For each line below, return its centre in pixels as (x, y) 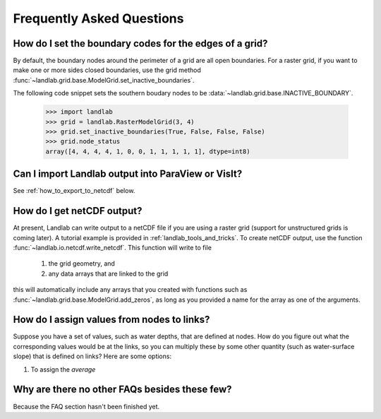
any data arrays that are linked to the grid (108, 273)
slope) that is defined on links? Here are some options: (92, 356)
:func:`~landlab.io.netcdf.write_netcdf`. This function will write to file (112, 247)
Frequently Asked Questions (98, 18)
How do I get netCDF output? (78, 211)
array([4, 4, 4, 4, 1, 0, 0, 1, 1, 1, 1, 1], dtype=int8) (148, 151)
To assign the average (63, 369)
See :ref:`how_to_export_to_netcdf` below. (74, 191)
